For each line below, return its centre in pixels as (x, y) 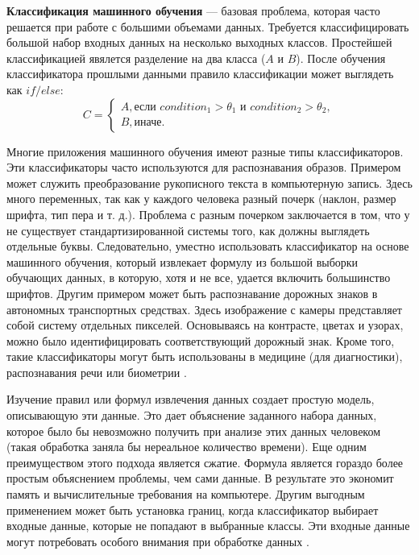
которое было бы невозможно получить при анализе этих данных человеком (194, 431)
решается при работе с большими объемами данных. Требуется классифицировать (208, 26)
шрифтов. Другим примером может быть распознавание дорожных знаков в (192, 293)
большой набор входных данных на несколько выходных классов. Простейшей (199, 42)
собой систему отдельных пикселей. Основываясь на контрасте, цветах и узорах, (205, 325)
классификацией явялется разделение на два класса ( (136, 58)
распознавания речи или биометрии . (97, 372)
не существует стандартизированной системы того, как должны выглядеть (188, 230)
